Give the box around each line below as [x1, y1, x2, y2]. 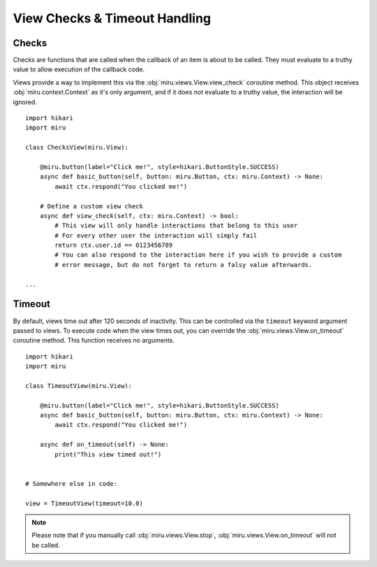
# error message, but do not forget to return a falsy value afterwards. [54, 261, 313, 268]
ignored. [13, 98, 38, 106]
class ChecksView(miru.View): [25, 143, 129, 152]
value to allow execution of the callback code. [13, 65, 145, 73]
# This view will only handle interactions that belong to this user [54, 222, 298, 230]
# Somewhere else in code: [25, 480, 118, 487]
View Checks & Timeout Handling [13, 10, 212, 26]
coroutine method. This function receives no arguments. [13, 336, 175, 345]
